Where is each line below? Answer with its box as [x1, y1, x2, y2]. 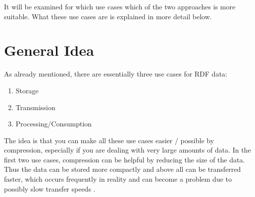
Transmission [15, 102, 55, 112]
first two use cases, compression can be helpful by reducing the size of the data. [4, 154, 245, 164]
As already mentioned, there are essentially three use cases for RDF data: [4, 69, 227, 79]
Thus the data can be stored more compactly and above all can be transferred [4, 164, 241, 174]
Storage [15, 85, 39, 95]
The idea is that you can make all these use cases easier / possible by [4, 135, 214, 145]
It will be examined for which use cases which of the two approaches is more [4, 1, 236, 11]
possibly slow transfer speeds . [4, 183, 96, 194]
